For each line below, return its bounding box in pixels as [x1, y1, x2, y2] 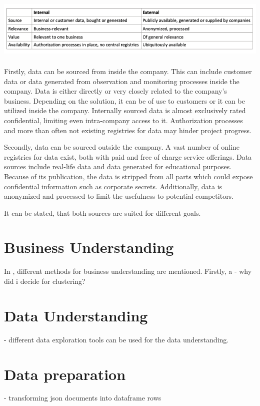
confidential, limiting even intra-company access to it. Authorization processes [4, 115, 243, 125]
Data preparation [4, 363, 126, 384]
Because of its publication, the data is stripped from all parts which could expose [4, 171, 253, 181]
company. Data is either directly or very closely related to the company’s [4, 86, 227, 96]
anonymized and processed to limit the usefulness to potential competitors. [4, 191, 234, 201]
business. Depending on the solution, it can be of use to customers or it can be [4, 95, 245, 106]
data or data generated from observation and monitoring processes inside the [4, 76, 239, 86]
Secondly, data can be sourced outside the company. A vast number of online [4, 142, 239, 152]
